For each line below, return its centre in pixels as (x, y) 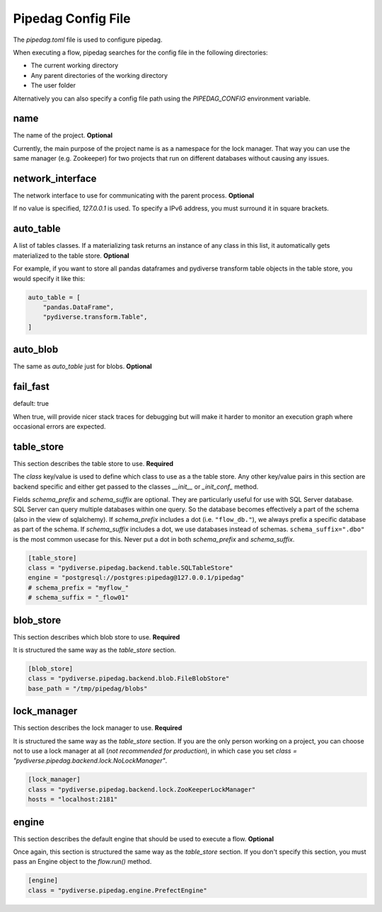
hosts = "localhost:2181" (73, 799)
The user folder (53, 86)
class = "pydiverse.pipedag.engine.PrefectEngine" (118, 890)
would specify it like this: (49, 278)
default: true (31, 404)
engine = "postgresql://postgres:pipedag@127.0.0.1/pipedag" (136, 578)
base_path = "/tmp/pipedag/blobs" (88, 688)
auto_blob (36, 349)
